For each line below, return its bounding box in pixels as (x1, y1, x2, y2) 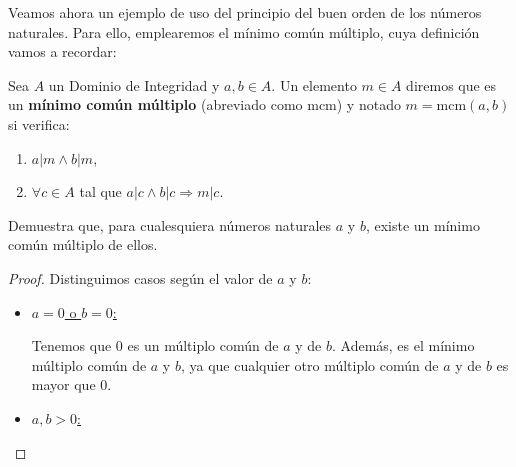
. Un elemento (271, 74, 357, 95)
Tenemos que (31, 335, 112, 356)
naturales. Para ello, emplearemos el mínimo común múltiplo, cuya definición (8, 21, 480, 42)
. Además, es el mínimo (331, 335, 475, 356)
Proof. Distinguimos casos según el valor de (8, 267, 273, 288)
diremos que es (406, 74, 497, 95)
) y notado (336, 94, 401, 115)
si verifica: (8, 113, 70, 134)
